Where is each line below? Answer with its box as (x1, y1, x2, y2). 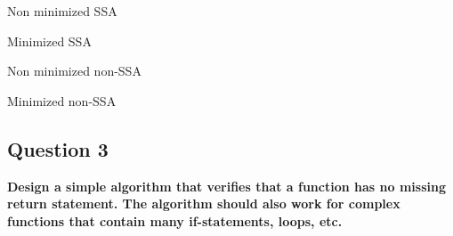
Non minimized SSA (7, 2, 117, 20)
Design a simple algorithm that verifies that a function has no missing (7, 176, 446, 195)
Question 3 (7, 134, 109, 162)
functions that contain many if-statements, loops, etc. (7, 211, 343, 230)
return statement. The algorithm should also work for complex (7, 194, 400, 213)
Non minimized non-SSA (7, 61, 142, 80)
